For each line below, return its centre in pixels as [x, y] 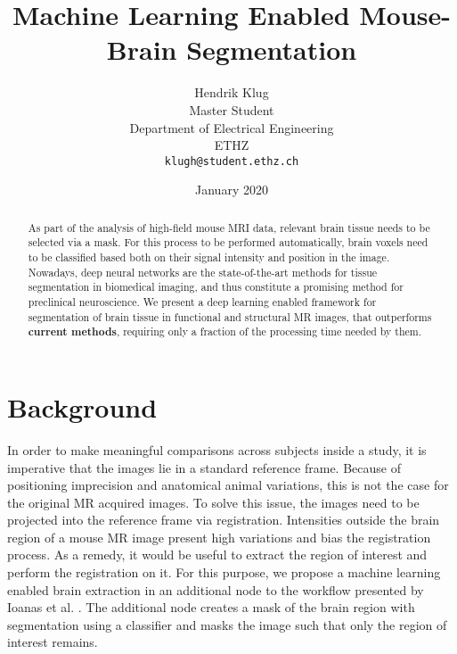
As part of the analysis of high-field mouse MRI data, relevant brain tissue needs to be [229, 227]
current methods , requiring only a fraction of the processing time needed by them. [225, 332]
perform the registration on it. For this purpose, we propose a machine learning [224, 572]
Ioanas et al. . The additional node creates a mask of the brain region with [211, 607]
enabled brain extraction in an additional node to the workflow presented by [216, 589]
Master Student [232, 109]
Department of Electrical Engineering [232, 127]
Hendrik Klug [232, 92]
